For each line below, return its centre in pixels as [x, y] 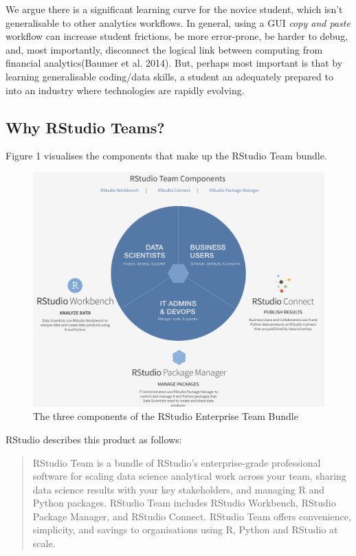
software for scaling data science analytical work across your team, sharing [189, 476]
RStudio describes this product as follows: [94, 439]
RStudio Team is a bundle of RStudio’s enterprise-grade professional [177, 462]
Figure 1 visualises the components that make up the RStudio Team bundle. [166, 156]
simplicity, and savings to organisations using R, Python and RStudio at [185, 530]
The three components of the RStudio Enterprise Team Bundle [166, 416]
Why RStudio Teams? [85, 127]
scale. [44, 543]
